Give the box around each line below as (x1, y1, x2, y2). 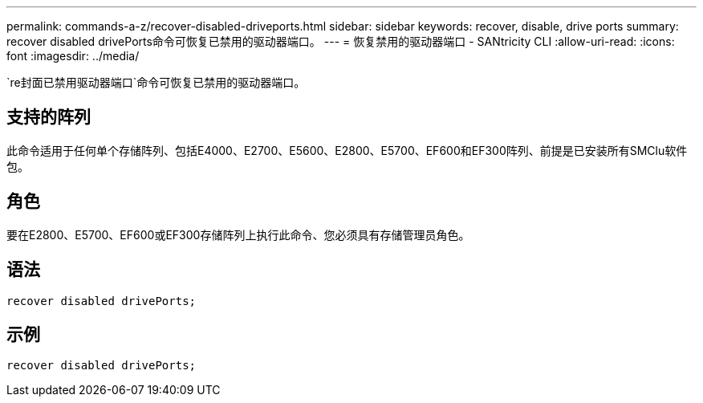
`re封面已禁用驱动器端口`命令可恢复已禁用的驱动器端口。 (6, 75, 306, 89)
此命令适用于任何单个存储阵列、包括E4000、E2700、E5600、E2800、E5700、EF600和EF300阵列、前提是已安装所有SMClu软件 (6, 143, 688, 157)
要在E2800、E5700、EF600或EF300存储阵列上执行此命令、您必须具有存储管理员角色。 (6, 227, 470, 242)
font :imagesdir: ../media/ (6, 49, 140, 63)
